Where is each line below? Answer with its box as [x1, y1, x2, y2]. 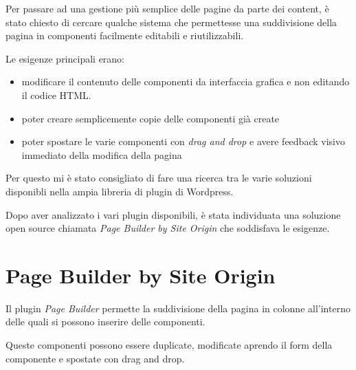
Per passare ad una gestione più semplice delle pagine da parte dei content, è [5, 1, 329, 15]
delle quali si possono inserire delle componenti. [5, 314, 205, 329]
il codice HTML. [21, 87, 91, 102]
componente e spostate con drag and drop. [5, 351, 185, 365]
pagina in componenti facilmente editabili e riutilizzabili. [5, 28, 244, 43]
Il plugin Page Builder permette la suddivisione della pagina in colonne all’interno [5, 301, 351, 315]
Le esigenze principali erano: [5, 51, 125, 65]
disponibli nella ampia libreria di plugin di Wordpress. [5, 184, 234, 198]
